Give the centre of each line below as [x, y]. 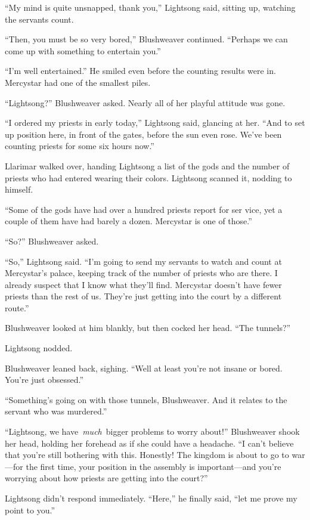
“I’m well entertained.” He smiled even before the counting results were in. [140, 71]
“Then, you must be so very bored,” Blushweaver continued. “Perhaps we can [146, 39]
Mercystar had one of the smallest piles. [78, 82]
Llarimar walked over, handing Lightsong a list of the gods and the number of [147, 165]
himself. [19, 189]
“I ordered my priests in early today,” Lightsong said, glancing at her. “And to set [155, 123]
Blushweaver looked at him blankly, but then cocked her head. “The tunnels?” [148, 328]
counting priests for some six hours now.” [80, 146]
